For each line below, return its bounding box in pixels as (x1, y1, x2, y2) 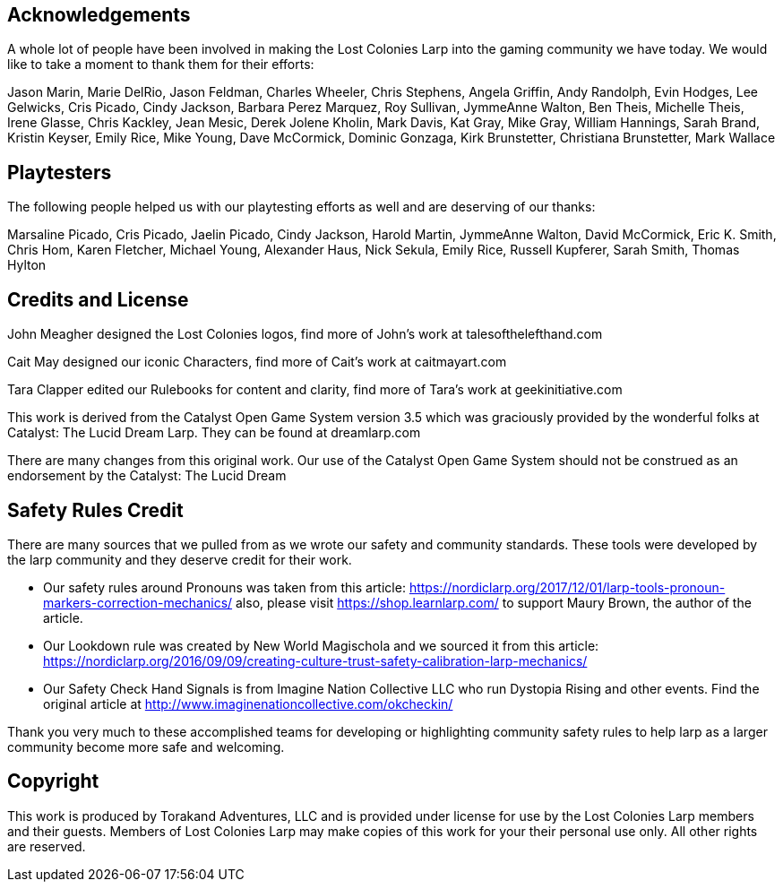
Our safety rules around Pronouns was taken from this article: (43, 579, 406, 595)
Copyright (7, 770, 99, 793)
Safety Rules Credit (7, 498, 184, 522)
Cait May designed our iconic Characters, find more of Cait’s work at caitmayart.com (7, 354, 507, 370)
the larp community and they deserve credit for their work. (7, 551, 352, 567)
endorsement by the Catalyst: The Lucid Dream (7, 468, 287, 484)
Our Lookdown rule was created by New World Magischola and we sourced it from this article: (43, 637, 599, 653)
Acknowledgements (7, 4, 191, 26)
